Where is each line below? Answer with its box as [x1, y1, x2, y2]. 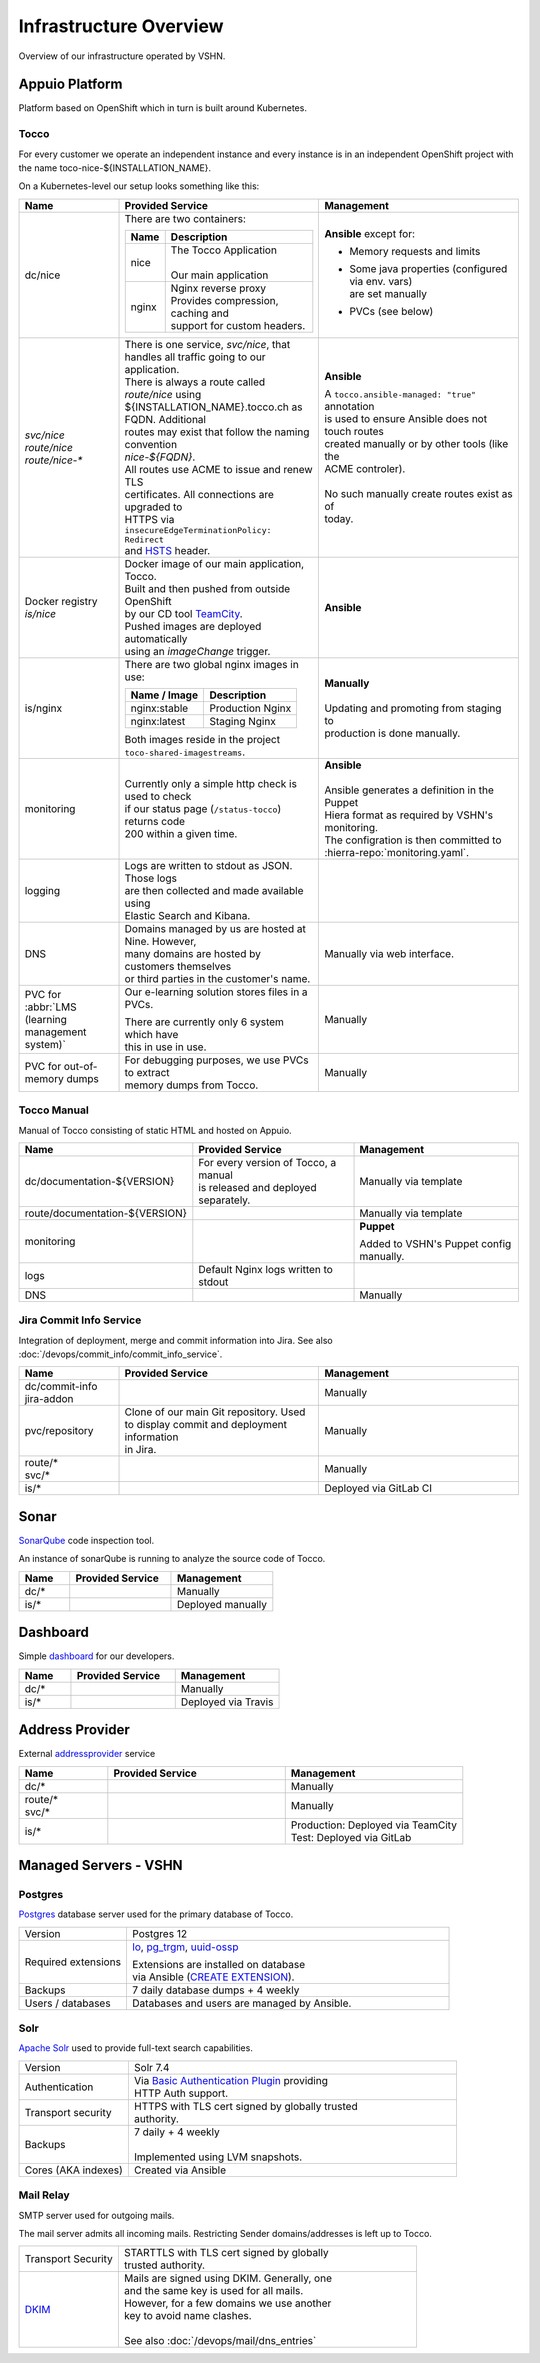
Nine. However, [124, 934, 197, 948]
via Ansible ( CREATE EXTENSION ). [131, 1970, 295, 1984]
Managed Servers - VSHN [18, 1856, 184, 1874]
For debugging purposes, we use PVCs [124, 1053, 309, 1067]
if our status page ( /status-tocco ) [124, 801, 282, 815]
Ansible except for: [324, 226, 415, 240]
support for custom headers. [170, 318, 306, 332]
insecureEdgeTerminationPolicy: [124, 525, 272, 535]
